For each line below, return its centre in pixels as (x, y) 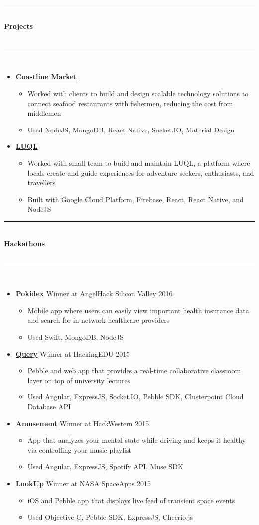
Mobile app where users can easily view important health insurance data (138, 310)
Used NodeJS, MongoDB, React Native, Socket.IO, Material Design (131, 129)
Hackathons (25, 243)
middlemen (44, 113)
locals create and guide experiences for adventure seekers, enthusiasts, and (141, 173)
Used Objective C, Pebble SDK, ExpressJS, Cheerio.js (110, 517)
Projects (19, 26)
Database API (49, 407)
